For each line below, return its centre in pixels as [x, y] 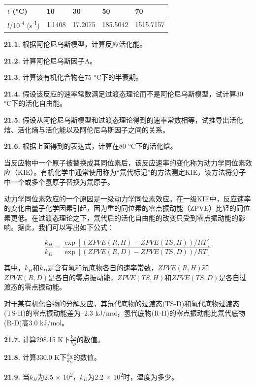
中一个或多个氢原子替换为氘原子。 [59, 182]
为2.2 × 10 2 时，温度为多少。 [133, 376]
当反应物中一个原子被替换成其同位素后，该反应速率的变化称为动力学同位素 [125, 162]
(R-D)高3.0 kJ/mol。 [36, 323]
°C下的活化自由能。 [35, 103]
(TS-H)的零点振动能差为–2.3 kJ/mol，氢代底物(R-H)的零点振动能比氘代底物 [125, 313]
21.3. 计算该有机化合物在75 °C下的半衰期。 [73, 77]
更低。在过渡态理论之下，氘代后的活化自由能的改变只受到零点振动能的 [124, 217]
